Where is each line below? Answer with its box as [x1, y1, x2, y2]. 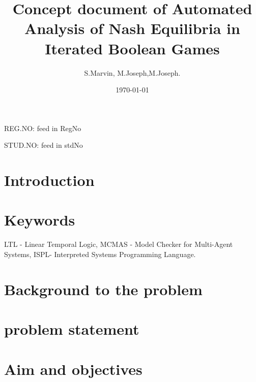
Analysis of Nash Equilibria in [24, 18, 240, 39]
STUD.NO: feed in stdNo [4, 140, 83, 150]
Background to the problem [4, 278, 203, 299]
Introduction [4, 170, 95, 190]
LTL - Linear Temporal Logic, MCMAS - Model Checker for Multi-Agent [4, 239, 233, 249]
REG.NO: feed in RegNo [4, 122, 81, 133]
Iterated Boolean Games [45, 38, 220, 58]
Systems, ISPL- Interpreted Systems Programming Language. [4, 248, 196, 259]
